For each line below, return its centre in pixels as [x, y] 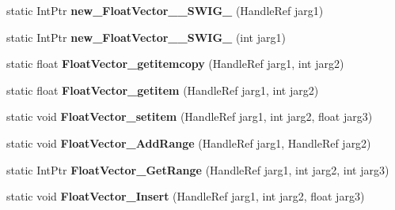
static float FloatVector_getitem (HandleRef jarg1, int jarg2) [163, 90]
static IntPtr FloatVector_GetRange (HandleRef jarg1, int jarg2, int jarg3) [198, 169]
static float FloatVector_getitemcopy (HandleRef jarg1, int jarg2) [175, 64]
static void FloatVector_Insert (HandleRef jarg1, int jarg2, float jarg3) [186, 196]
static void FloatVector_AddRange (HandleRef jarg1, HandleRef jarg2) [189, 142]
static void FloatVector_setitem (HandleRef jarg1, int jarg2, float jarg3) [190, 116]
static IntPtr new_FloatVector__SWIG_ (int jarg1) [146, 37]
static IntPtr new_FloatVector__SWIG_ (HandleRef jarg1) [165, 10]
